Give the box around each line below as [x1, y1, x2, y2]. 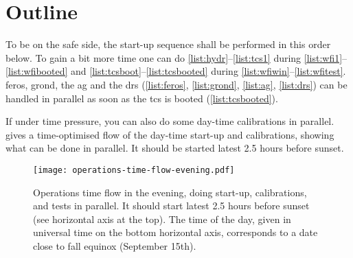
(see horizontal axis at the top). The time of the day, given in [33, 211, 291, 226]
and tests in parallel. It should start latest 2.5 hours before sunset [33, 198, 310, 213]
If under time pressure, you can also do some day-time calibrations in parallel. [5, 114, 334, 128]
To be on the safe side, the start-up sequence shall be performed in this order [5, 37, 331, 51]
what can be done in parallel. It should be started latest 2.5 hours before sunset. [5, 141, 344, 155]
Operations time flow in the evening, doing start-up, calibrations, [33, 185, 307, 199]
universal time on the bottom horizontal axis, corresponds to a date [33, 225, 318, 239]
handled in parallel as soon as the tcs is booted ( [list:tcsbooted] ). [5, 91, 278, 105]
